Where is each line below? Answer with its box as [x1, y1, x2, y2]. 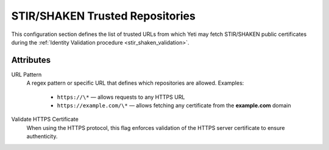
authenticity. [26, 133, 58, 140]
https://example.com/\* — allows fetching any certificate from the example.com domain [57, 102, 291, 109]
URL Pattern [11, 71, 42, 78]
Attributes [11, 55, 51, 65]
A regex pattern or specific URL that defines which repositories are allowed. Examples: [26, 79, 244, 87]
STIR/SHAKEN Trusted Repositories [11, 9, 196, 23]
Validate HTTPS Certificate [11, 116, 79, 123]
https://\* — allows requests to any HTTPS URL [57, 93, 185, 101]
